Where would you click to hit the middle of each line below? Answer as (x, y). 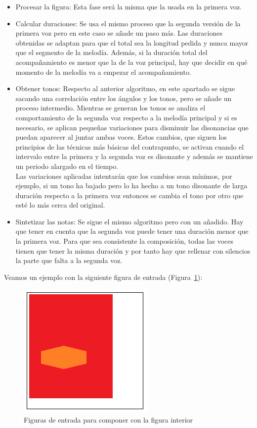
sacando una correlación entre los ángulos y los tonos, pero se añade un (124, 98)
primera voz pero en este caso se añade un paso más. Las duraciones (119, 33)
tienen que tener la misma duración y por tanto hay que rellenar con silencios (133, 250)
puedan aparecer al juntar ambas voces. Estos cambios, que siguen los (121, 137)
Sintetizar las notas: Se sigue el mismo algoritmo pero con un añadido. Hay (129, 221)
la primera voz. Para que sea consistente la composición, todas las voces (125, 241)
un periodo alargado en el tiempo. (67, 166)
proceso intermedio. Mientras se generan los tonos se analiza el (110, 108)
